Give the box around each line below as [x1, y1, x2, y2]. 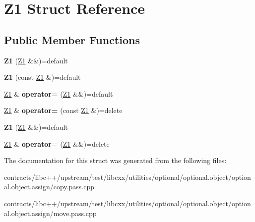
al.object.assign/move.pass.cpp [4, 208, 97, 218]
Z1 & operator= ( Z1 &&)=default [4, 88, 113, 99]
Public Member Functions [4, 32, 140, 47]
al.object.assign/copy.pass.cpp [4, 181, 94, 192]
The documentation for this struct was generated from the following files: [4, 155, 227, 166]
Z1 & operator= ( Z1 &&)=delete [4, 138, 110, 149]
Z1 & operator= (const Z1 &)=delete [4, 105, 123, 115]
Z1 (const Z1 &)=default [4, 72, 81, 82]
